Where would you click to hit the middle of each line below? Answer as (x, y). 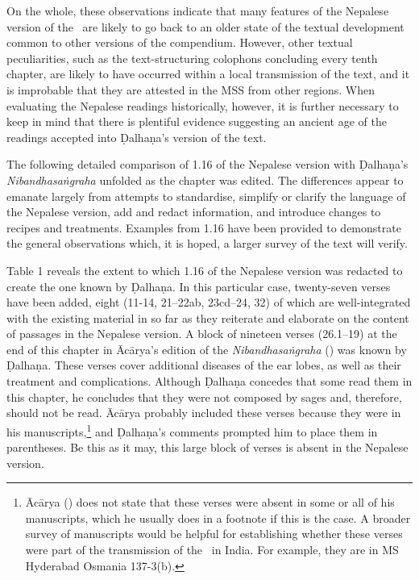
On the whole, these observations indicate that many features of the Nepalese (198, 10)
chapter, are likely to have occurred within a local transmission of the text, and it (208, 74)
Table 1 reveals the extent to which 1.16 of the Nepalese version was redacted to (205, 270)
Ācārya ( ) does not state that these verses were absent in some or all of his (210, 502)
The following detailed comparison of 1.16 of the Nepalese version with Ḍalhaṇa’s (207, 164)
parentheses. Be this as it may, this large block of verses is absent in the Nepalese (207, 447)
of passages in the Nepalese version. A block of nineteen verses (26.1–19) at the (202, 334)
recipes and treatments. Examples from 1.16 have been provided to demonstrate (204, 227)
